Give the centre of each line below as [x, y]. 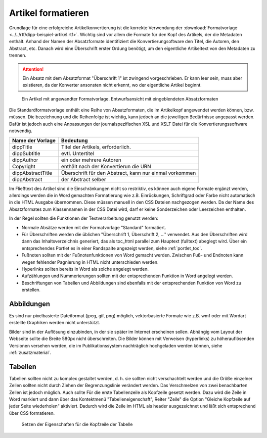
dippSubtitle [26, 153]
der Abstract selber [84, 179]
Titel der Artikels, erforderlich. [96, 147]
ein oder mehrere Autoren [91, 160]
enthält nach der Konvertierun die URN [106, 166]
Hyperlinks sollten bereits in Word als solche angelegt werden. [85, 269]
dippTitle [22, 147]
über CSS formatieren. [32, 413]
